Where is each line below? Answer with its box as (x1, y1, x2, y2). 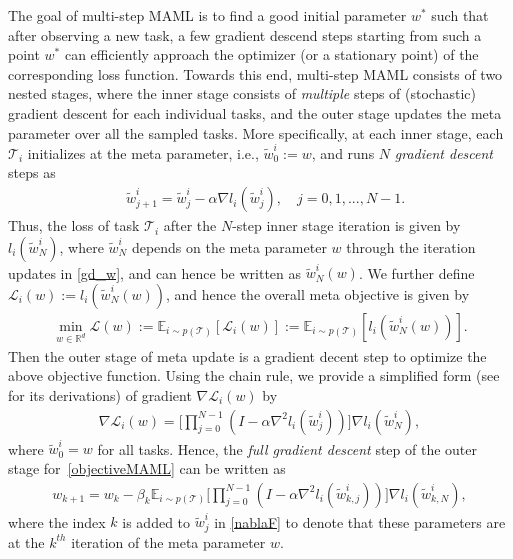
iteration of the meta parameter (71, 531, 266, 552)
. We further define (358, 262, 475, 283)
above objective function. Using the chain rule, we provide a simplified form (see (8, 365, 500, 386)
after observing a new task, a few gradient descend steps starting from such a (8, 24, 482, 45)
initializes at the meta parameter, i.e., (27, 142, 259, 163)
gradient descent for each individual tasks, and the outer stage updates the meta (8, 102, 502, 123)
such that (431, 5, 489, 25)
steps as (8, 162, 56, 183)
